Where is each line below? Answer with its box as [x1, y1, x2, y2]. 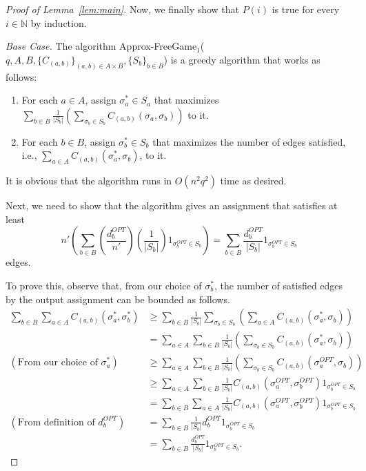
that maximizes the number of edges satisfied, [152, 134, 346, 148]
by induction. [30, 15, 87, 30]
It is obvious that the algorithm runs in [6, 173, 172, 188]
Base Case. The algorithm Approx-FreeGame [6, 39, 197, 53]
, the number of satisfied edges [214, 278, 343, 292]
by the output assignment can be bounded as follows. [6, 291, 230, 306]
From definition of [17, 417, 95, 427]
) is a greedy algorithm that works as [163, 52, 321, 66]
